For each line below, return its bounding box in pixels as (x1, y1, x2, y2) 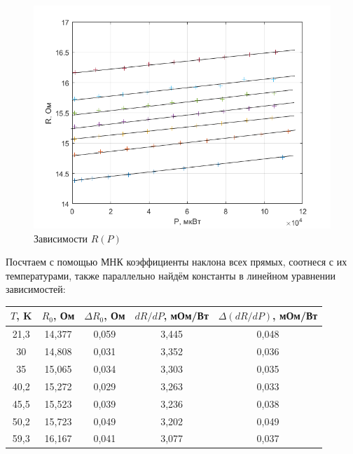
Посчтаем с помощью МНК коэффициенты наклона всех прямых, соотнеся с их (6, 254, 347, 269)
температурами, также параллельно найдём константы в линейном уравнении (6, 268, 335, 282)
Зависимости (34, 231, 88, 245)
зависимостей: (6, 282, 66, 296)
